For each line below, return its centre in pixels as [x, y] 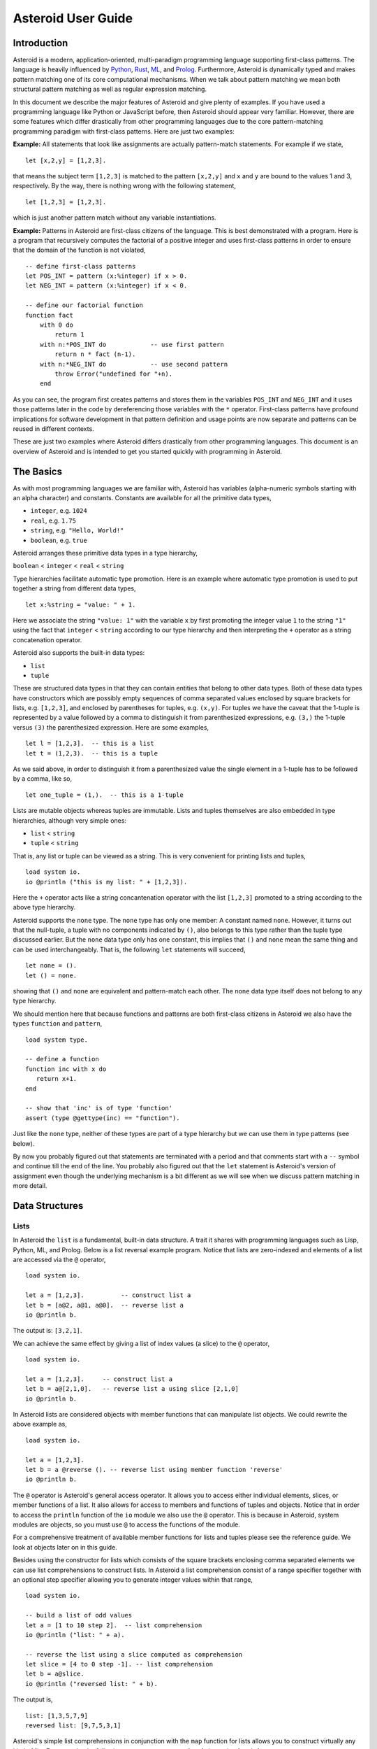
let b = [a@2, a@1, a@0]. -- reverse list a [105, 1305]
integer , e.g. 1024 [59, 511]
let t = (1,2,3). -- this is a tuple [92, 753]
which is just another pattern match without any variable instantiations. [114, 218]
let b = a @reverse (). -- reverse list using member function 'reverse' [154, 1470]
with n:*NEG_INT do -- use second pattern [134, 364]
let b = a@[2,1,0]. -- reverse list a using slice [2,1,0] [132, 1389]
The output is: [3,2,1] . [47, 1331]
